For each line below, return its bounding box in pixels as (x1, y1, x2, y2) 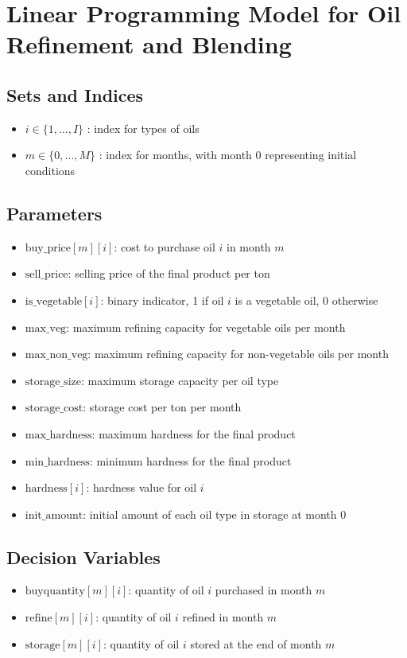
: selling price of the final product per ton (68, 265, 270, 282)
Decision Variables (6, 544, 161, 569)
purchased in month (215, 582, 312, 598)
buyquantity (25, 586, 85, 598)
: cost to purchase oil (114, 238, 215, 255)
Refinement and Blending (6, 28, 292, 60)
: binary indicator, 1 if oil (100, 291, 224, 308)
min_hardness (25, 456, 90, 468)
